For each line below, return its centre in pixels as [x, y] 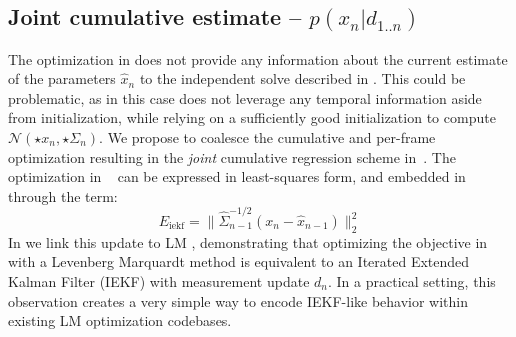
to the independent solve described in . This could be [302, 78]
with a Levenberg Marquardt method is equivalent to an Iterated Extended [239, 261]
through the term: [63, 195]
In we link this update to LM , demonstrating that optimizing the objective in [248, 241]
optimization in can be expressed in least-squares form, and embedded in [237, 176]
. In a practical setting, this [411, 281]
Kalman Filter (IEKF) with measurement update [159, 281]
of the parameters [62, 78]
